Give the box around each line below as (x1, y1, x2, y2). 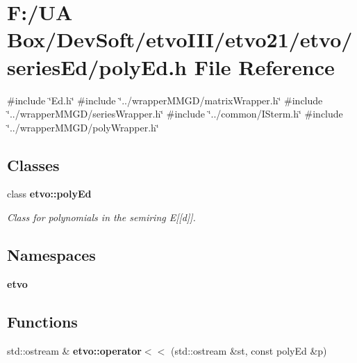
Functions (7, 310, 78, 332)
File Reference (194, 52, 335, 81)
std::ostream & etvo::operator (7, 343, 142, 357)
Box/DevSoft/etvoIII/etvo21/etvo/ (7, 25, 353, 54)
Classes (7, 154, 60, 175)
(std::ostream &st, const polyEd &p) (170, 343, 327, 357)
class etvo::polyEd (7, 186, 92, 201)
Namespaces (7, 244, 96, 266)
